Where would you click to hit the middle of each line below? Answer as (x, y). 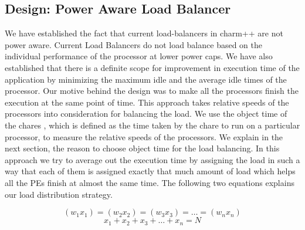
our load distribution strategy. (59, 194)
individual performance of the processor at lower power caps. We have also (139, 56)
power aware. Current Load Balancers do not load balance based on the (133, 44)
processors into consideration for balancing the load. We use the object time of (146, 114)
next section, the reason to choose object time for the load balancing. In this (142, 148)
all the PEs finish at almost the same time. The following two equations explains (150, 182)
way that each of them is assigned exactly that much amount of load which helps (150, 171)
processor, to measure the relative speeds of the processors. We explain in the (144, 136)
